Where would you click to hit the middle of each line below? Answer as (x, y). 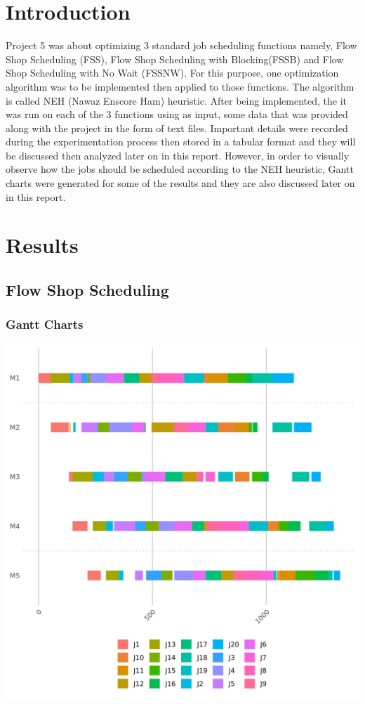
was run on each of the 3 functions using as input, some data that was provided (177, 114)
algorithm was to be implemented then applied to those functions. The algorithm (180, 86)
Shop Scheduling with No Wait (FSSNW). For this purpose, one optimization (172, 73)
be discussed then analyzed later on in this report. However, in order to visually (178, 155)
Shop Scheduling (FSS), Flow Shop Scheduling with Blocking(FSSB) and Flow (175, 59)
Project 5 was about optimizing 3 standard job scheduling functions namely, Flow (181, 45)
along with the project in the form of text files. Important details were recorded (177, 128)
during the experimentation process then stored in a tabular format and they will (181, 142)
